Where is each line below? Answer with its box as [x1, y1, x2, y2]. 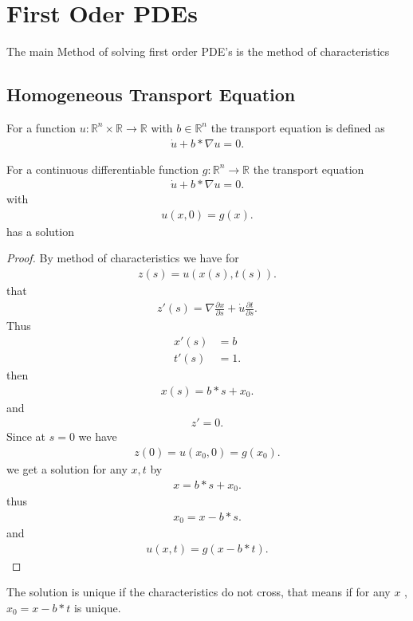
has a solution [6, 222, 74, 239]
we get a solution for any [6, 461, 128, 477]
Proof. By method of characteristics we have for [6, 250, 239, 266]
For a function [6, 119, 76, 136]
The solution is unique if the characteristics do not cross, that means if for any [6, 584, 391, 600]
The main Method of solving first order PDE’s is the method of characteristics [6, 43, 390, 60]
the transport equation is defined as [210, 119, 385, 136]
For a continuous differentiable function [6, 160, 199, 177]
